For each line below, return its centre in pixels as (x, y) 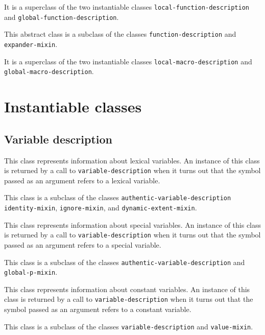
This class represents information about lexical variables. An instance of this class (132, 160)
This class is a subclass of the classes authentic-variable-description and (125, 262)
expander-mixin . (31, 44)
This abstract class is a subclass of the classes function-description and (120, 34)
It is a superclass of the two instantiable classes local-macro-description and (128, 61)
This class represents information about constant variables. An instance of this (127, 289)
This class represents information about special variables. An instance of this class (133, 224)
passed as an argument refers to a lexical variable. (82, 180)
